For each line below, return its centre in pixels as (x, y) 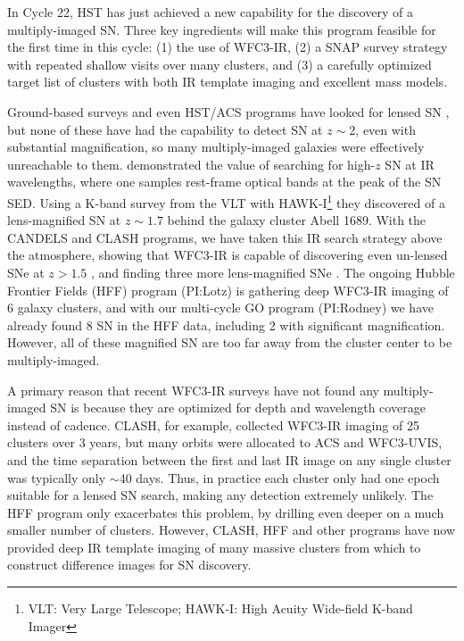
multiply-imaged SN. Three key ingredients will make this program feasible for (222, 29)
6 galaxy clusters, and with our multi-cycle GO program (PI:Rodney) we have (220, 308)
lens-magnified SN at (64, 220)
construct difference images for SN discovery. (129, 565)
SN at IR (410, 164)
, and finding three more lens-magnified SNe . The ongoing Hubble (273, 272)
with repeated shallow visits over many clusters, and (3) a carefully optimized (220, 64)
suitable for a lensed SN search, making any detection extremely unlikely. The (220, 495)
